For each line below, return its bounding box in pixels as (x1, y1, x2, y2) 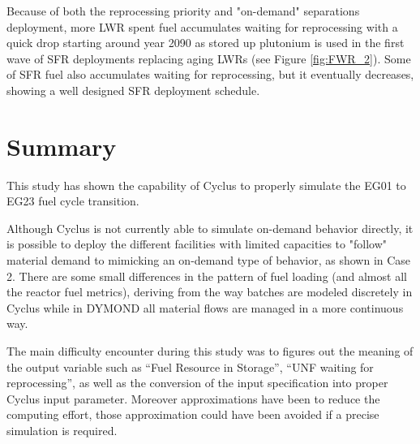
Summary (6, 129, 117, 162)
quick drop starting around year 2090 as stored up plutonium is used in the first (6, 34, 405, 51)
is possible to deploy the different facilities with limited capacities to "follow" (6, 235, 387, 252)
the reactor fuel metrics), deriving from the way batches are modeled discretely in (6, 283, 413, 300)
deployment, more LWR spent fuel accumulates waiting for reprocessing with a (6, 18, 398, 35)
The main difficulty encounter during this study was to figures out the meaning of (6, 343, 414, 360)
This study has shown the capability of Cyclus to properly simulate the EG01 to (6, 176, 406, 193)
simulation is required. (6, 422, 118, 438)
